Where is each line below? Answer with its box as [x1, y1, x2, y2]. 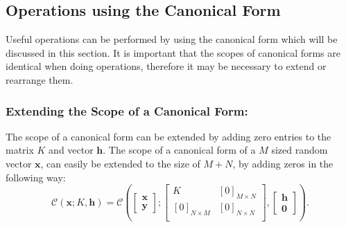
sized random [271, 143, 328, 157]
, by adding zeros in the [232, 156, 334, 170]
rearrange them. [6, 72, 73, 87]
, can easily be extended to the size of [40, 156, 200, 170]
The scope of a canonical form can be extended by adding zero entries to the [6, 129, 331, 143]
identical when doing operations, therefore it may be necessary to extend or [6, 59, 327, 73]
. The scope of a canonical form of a [103, 143, 256, 157]
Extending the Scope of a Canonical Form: [6, 102, 248, 119]
